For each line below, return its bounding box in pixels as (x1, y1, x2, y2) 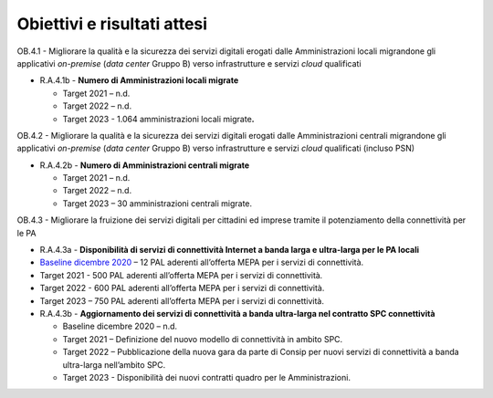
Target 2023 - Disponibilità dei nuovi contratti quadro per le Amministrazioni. (62, 372, 351, 382)
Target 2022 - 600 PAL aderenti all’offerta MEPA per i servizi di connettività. (39, 283, 325, 294)
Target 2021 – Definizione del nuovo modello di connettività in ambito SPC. (62, 333, 343, 344)
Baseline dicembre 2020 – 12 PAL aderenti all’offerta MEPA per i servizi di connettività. (39, 257, 364, 268)
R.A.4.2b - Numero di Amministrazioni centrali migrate (39, 160, 250, 171)
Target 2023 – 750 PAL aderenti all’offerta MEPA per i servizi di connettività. (39, 295, 324, 306)
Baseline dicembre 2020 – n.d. (62, 320, 178, 332)
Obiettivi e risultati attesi (16, 14, 208, 34)
